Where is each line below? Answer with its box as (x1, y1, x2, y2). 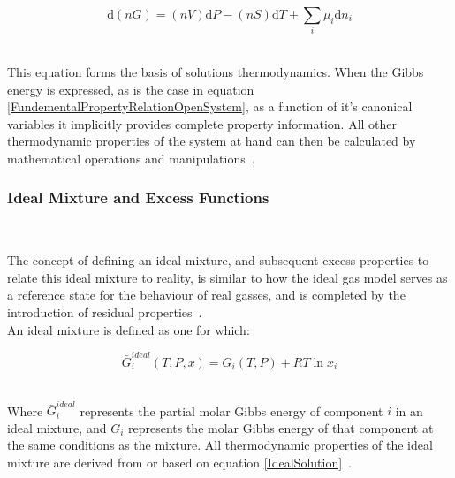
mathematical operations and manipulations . (7, 148, 255, 167)
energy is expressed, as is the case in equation (7, 80, 254, 98)
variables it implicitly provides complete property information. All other (7, 114, 398, 133)
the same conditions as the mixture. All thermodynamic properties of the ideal (7, 436, 433, 454)
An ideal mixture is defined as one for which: (7, 320, 250, 338)
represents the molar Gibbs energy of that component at (127, 418, 434, 436)
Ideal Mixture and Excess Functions (7, 186, 269, 209)
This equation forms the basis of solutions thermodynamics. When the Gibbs (7, 62, 424, 80)
